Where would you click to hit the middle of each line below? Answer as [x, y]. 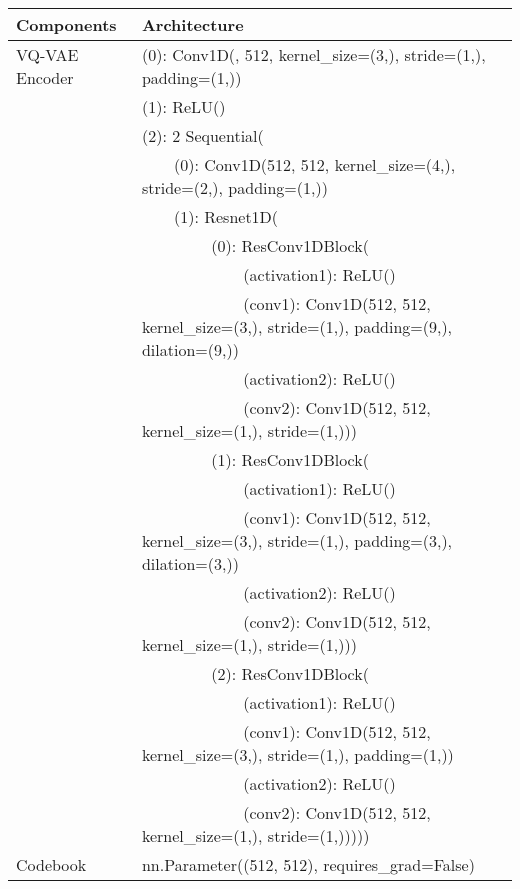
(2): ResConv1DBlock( [290, 673]
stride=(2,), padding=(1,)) [234, 187]
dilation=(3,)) [190, 563]
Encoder [45, 77]
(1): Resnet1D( [226, 216]
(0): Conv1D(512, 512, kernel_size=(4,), [314, 164]
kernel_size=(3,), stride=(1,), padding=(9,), [297, 326]
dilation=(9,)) [190, 349]
